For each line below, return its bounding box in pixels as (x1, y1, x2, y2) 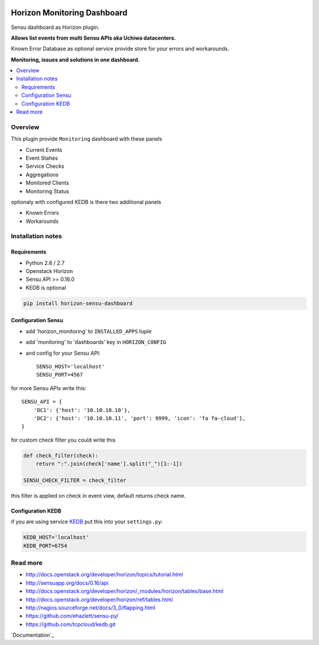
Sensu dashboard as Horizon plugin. (11, 24, 100, 31)
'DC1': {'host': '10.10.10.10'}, (33, 407, 131, 413)
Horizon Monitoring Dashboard (11, 8, 128, 18)
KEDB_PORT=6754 (23, 542, 67, 549)
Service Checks (25, 163, 64, 170)
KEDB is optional (25, 284, 66, 291)
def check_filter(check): (23, 452, 99, 459)
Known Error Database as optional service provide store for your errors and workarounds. (11, 45, 230, 53)
